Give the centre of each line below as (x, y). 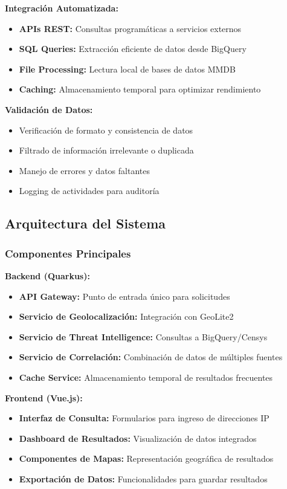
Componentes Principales (68, 253)
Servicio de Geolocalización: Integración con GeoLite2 (126, 316)
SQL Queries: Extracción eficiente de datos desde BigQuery (133, 49)
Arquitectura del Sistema (85, 223)
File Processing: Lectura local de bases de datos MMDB (127, 69)
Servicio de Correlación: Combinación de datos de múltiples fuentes (151, 357)
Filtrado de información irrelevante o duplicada (106, 150)
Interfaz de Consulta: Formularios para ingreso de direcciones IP (144, 418)
